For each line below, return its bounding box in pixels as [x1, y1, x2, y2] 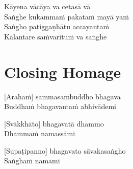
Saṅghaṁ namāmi [4, 155, 60, 166]
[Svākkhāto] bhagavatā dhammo [4, 118, 104, 129]
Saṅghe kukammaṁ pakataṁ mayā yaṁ [4, 11, 129, 22]
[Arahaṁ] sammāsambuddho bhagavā [4, 91, 121, 101]
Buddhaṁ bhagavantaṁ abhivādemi [4, 101, 116, 112]
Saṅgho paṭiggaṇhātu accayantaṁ [4, 21, 110, 32]
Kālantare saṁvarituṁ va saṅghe [4, 31, 107, 41]
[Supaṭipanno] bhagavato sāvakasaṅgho [4, 145, 126, 156]
